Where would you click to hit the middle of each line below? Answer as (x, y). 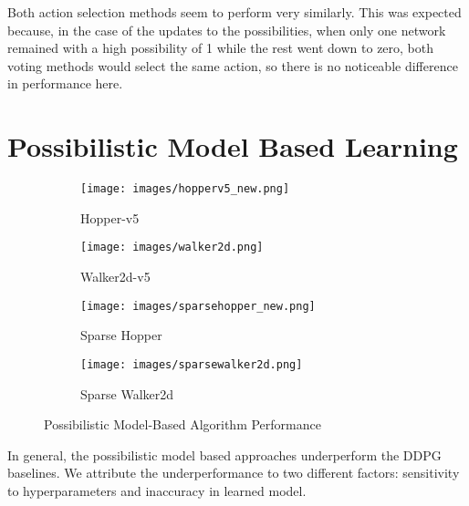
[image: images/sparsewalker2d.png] (192, 364)
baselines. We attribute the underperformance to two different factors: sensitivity (234, 473)
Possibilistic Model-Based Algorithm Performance (182, 424)
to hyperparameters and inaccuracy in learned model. (157, 490)
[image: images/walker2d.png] (172, 248)
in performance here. (65, 83)
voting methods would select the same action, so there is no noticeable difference (233, 65)
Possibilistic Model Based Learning (233, 146)
